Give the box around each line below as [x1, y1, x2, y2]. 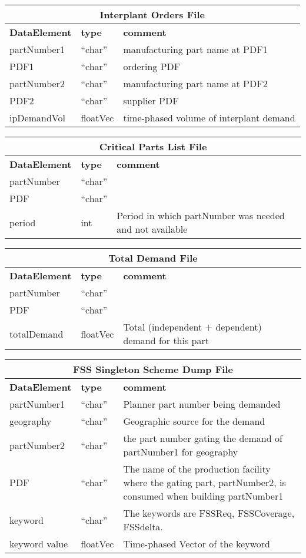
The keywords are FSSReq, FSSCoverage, [123, 506, 295, 520]
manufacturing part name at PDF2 [123, 77, 268, 90]
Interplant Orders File [99, 8, 205, 21]
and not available [117, 222, 188, 236]
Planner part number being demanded [123, 397, 281, 411]
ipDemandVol [9, 111, 65, 124]
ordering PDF [123, 60, 181, 73]
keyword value [9, 537, 68, 550]
